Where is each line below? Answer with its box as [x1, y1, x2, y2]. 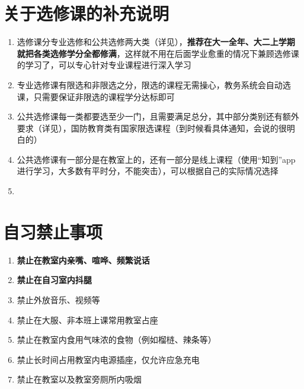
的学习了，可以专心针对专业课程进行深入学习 [17, 59, 191, 71]
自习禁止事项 [3, 219, 103, 243]
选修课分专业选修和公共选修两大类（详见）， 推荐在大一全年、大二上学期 [17, 36, 295, 48]
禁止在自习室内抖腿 [17, 274, 92, 286]
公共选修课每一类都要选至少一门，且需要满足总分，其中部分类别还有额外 [17, 110, 299, 123]
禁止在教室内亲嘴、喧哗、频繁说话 [17, 253, 150, 266]
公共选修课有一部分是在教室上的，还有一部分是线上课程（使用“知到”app [17, 153, 296, 165]
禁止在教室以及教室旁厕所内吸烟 [17, 373, 142, 385]
